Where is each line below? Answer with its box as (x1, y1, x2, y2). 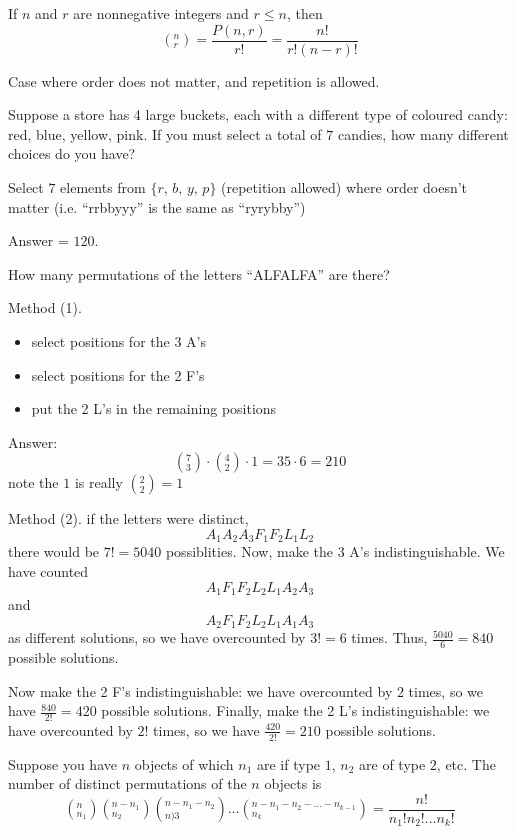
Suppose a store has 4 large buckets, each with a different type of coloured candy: (8, 104, 508, 125)
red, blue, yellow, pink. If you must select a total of (8, 123, 322, 144)
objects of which (134, 753, 234, 774)
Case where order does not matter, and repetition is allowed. (8, 70, 380, 91)
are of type (359, 753, 426, 774)
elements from (60, 177, 146, 198)
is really (74, 472, 123, 493)
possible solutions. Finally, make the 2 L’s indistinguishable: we (101, 700, 490, 721)
